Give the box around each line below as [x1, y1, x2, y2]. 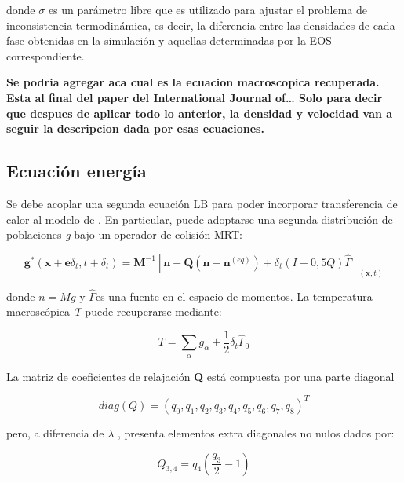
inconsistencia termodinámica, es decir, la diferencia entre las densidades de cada [6, 16, 395, 33]
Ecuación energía [6, 159, 147, 183]
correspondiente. [6, 47, 85, 64]
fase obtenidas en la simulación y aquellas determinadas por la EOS [6, 32, 332, 49]
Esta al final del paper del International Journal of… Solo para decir [6, 89, 383, 105]
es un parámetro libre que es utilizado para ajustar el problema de [48, 2, 367, 17]
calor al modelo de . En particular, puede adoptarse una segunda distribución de [6, 210, 393, 227]
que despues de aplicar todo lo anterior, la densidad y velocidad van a [6, 104, 393, 121]
